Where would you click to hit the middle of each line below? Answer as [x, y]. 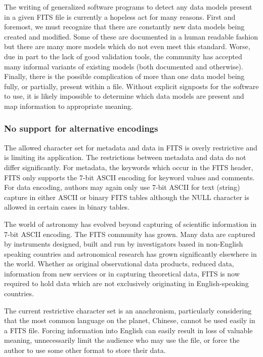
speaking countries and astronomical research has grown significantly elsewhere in [130, 253]
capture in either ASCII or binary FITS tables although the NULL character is [127, 197]
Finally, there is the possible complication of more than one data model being [124, 76]
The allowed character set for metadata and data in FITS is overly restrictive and [131, 147]
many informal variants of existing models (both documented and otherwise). [124, 66]
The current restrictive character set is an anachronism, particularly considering [128, 310]
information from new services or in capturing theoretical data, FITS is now [122, 273]
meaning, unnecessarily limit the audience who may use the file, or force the [122, 340]
